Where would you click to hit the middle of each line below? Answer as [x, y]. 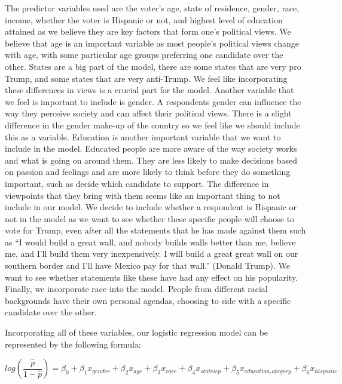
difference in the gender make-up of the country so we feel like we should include [152, 125]
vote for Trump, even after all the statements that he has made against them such [155, 230]
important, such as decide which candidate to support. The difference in [137, 183]
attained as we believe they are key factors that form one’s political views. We [148, 31]
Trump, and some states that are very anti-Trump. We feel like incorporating [146, 78]
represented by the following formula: [73, 344]
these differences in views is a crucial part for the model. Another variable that [149, 90]
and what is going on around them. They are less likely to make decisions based [151, 160]
